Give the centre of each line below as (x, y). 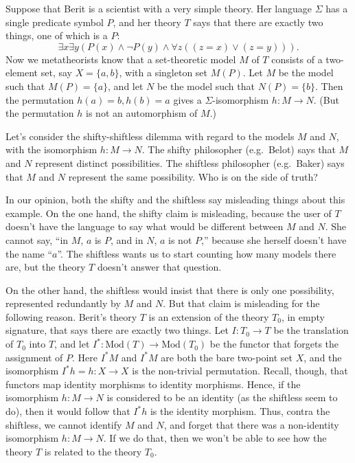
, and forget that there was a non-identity (251, 424)
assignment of (34, 357)
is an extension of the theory (209, 316)
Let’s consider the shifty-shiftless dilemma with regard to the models (150, 136)
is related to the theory (93, 451)
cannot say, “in (37, 239)
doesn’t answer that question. (159, 267)
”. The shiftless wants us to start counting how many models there (197, 253)
